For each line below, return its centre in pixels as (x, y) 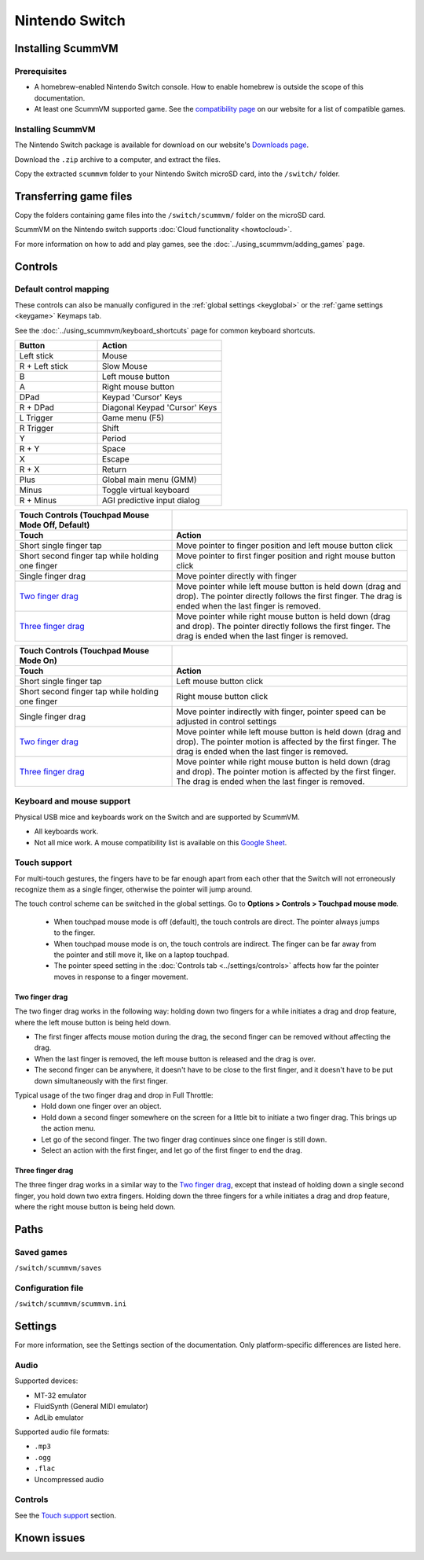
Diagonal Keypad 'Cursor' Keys (159, 407)
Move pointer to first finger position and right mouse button (286, 556)
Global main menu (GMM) (149, 480)
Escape (115, 459)
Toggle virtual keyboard (146, 490)
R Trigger (37, 429)
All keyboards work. (66, 832)
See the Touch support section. (66, 1515)
